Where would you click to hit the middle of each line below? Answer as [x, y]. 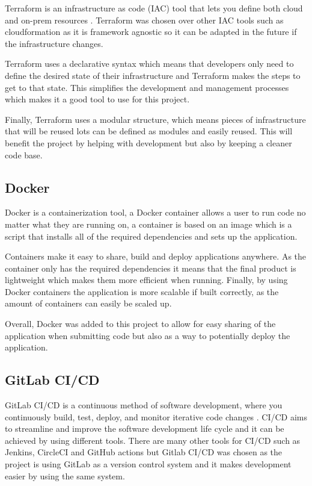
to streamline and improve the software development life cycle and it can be [145, 428]
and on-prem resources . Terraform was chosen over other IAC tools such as [144, 20]
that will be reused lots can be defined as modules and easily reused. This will [149, 131]
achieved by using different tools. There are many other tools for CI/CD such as [153, 440]
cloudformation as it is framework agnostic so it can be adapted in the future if [151, 32]
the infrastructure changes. [54, 43]
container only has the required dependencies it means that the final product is [151, 268]
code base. [24, 154]
